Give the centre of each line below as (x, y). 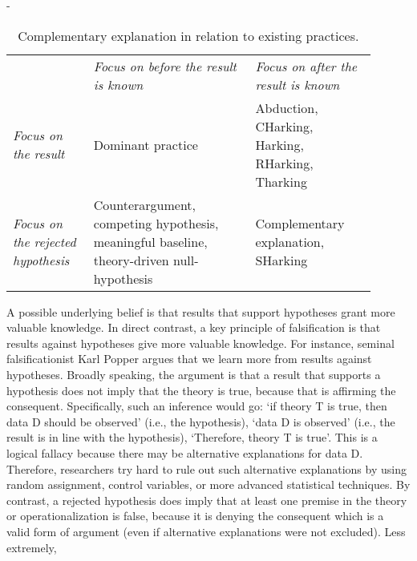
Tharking (281, 181)
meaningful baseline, (150, 241)
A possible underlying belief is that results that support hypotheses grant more (201, 311)
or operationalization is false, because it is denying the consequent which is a (195, 516)
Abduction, (287, 107)
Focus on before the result (165, 66)
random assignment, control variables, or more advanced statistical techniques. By (208, 484)
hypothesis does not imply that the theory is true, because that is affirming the (201, 390)
